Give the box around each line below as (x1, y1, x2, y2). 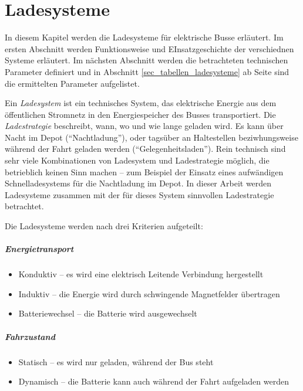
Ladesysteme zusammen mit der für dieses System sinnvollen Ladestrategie (5, 188, 274, 200)
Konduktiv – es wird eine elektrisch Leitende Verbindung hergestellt (18, 268, 264, 280)
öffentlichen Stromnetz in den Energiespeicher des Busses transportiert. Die (5, 108, 276, 120)
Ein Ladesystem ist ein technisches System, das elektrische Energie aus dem (5, 97, 277, 109)
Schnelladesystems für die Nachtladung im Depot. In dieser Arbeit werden (5, 177, 272, 189)
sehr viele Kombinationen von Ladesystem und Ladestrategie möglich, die (5, 154, 270, 166)
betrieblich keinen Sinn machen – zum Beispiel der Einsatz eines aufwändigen (5, 165, 284, 178)
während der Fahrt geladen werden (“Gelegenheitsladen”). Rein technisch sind (5, 142, 286, 155)
